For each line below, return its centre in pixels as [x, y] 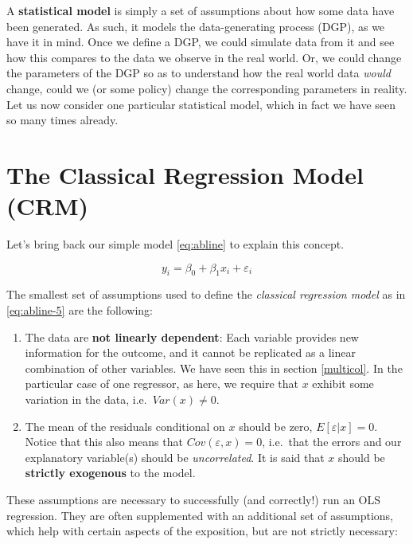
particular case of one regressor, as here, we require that [162, 384]
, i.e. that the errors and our [332, 442]
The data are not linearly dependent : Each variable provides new [192, 337]
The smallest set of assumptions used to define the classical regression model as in [206, 294]
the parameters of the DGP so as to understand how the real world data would [199, 73]
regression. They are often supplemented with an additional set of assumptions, [200, 515]
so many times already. [62, 120]
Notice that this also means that [104, 442]
